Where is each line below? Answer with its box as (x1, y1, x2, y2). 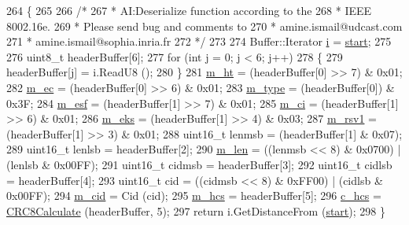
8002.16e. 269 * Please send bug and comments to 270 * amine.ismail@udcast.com (6, 17, 403, 34)
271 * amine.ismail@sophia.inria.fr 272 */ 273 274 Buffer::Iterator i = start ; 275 (6, 33, 392, 50)
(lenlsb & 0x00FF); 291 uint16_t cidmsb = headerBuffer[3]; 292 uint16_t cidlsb (6, 156, 392, 172)
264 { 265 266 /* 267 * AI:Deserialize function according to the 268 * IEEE (6, 2, 372, 18)
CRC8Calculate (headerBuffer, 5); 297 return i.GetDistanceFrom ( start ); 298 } (6, 202, 385, 219)
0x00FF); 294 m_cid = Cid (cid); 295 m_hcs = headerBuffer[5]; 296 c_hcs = (6, 187, 381, 204)
